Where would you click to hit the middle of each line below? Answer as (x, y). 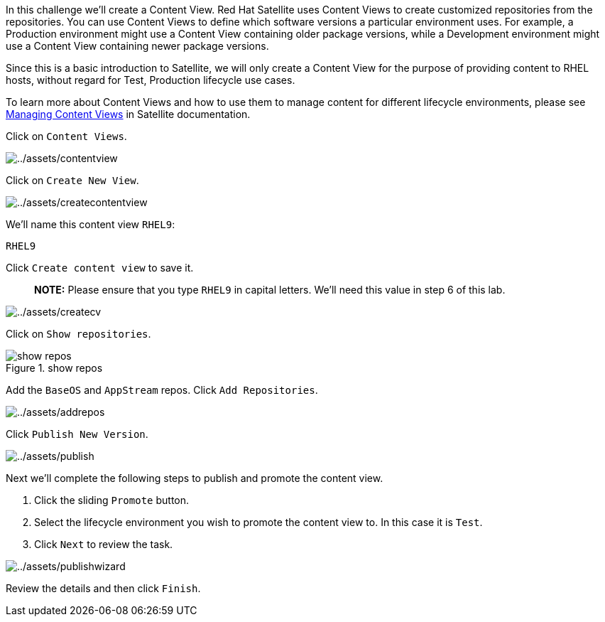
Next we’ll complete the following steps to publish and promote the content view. (195, 478)
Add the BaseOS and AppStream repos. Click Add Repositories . (162, 390)
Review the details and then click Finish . (103, 588)
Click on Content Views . (66, 136)
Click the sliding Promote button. (112, 500)
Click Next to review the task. (104, 544)
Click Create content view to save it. (100, 268)
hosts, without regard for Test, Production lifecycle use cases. (151, 80)
